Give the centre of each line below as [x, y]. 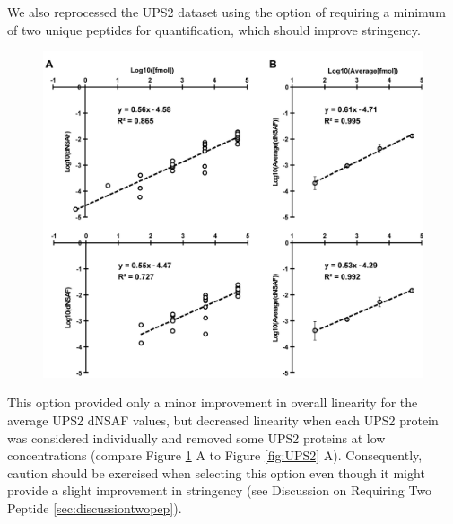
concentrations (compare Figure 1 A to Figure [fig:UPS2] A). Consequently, [215, 455]
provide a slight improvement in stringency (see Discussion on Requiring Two [220, 490]
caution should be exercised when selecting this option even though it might [216, 472]
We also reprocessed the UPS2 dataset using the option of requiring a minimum [226, 12]
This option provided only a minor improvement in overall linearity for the [213, 402]
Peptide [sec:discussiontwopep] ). [95, 507]
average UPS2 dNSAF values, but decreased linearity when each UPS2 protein [223, 419]
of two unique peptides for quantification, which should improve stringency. [214, 29]
